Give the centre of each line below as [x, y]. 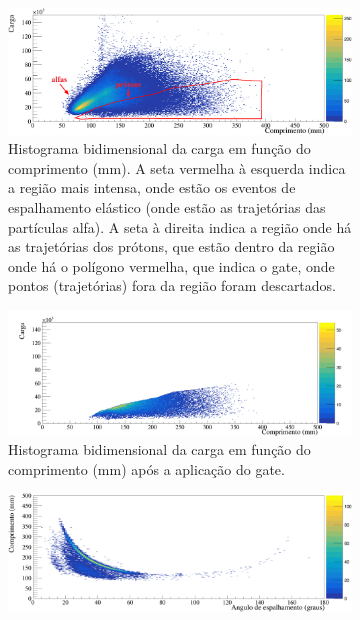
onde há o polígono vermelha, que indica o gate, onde [171, 265]
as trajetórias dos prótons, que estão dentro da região [171, 246]
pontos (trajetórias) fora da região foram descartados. [172, 285]
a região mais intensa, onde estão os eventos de [152, 187]
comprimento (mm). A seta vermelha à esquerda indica [177, 167]
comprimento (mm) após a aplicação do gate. [146, 468]
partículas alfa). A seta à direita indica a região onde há [180, 226]
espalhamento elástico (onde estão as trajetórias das [167, 207]
